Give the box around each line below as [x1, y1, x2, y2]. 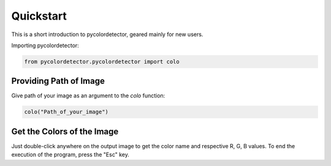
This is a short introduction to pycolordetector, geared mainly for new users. [11, 31, 204, 38]
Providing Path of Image [11, 76, 105, 86]
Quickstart [11, 9, 67, 23]
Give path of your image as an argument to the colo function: [11, 92, 165, 99]
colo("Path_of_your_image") [24, 108, 108, 116]
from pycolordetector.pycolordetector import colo [24, 58, 180, 65]
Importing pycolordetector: [11, 42, 79, 49]
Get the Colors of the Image [11, 126, 119, 137]
